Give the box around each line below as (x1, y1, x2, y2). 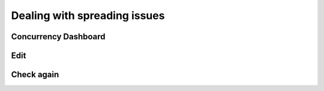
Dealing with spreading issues (11, 9, 165, 22)
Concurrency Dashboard (11, 32, 106, 42)
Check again (11, 70, 59, 80)
